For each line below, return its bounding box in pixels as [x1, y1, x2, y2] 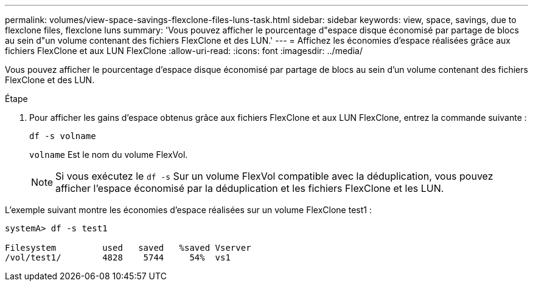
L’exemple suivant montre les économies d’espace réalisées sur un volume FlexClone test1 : [5, 205, 372, 215]
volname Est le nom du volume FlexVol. [29, 149, 188, 160]
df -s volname [29, 131, 96, 141]
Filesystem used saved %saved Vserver [5, 243, 251, 253]
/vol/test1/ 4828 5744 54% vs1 [5, 253, 231, 262]
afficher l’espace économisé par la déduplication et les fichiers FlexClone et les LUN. [55, 182, 444, 194]
